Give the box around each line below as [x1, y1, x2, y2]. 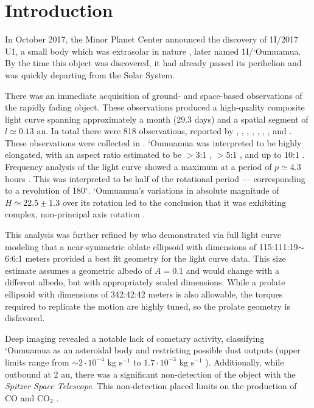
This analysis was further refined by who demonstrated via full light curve [5, 228, 282, 241]
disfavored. [5, 311, 45, 324]
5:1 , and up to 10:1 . [226, 148, 305, 161]
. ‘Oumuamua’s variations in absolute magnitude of [88, 184, 279, 197]
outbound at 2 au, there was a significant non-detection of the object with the [5, 367, 296, 380]
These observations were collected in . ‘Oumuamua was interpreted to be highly [5, 136, 302, 149]
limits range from [5, 355, 69, 368]
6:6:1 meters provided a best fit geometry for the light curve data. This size [5, 252, 286, 265]
